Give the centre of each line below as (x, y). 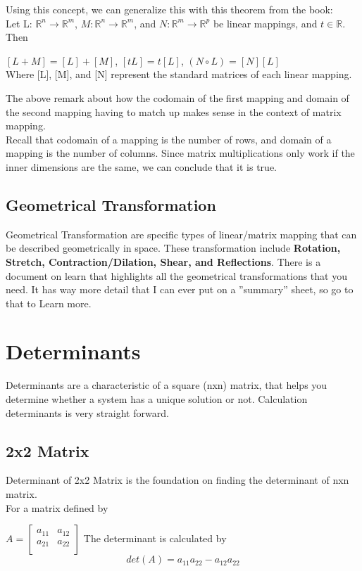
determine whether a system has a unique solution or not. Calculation (157, 399)
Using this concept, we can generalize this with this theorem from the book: (169, 9)
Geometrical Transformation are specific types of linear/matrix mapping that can (181, 234)
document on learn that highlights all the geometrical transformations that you (176, 275)
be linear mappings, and (265, 23)
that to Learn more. (49, 303)
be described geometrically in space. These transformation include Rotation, (173, 248)
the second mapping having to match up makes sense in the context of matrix (174, 111)
